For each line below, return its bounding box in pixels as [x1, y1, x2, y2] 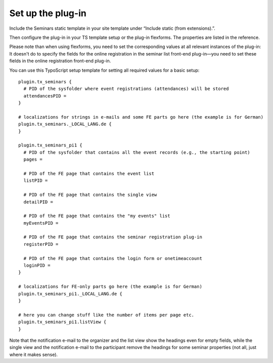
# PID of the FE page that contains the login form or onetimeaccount [23, 255, 202, 261]
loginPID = [23, 263, 51, 269]
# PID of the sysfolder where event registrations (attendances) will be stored [23, 86, 229, 92]
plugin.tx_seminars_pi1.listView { [18, 319, 107, 325]
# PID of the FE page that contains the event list [23, 171, 154, 176]
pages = [23, 157, 42, 163]
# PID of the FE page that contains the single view [23, 192, 157, 198]
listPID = [23, 178, 48, 184]
